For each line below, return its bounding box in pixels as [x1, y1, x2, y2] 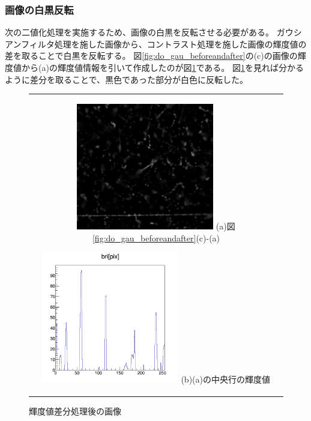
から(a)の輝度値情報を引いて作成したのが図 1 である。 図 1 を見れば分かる [21, 61, 304, 73]
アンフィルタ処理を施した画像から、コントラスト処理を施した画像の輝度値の [5, 37, 307, 50]
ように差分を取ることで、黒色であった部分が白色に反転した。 [5, 73, 248, 85]
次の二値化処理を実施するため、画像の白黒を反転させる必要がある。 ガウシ [5, 26, 302, 38]
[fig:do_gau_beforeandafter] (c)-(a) [92, 231, 220, 244]
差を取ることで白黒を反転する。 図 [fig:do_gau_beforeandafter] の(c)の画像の [5, 49, 298, 62]
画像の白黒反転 [5, 2, 74, 17]
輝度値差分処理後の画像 [29, 404, 121, 417]
